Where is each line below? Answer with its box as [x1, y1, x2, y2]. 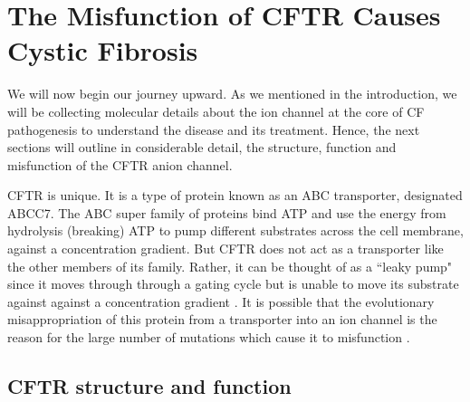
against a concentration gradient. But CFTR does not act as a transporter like [7, 239, 444, 258]
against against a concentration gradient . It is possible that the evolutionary [7, 292, 435, 311]
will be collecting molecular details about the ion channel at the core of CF [7, 101, 425, 120]
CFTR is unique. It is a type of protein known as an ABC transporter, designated [7, 186, 463, 205]
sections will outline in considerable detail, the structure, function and [7, 138, 397, 157]
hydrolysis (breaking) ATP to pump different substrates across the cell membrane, [7, 221, 464, 240]
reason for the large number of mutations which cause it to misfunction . [7, 328, 410, 347]
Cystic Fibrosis [7, 32, 198, 69]
